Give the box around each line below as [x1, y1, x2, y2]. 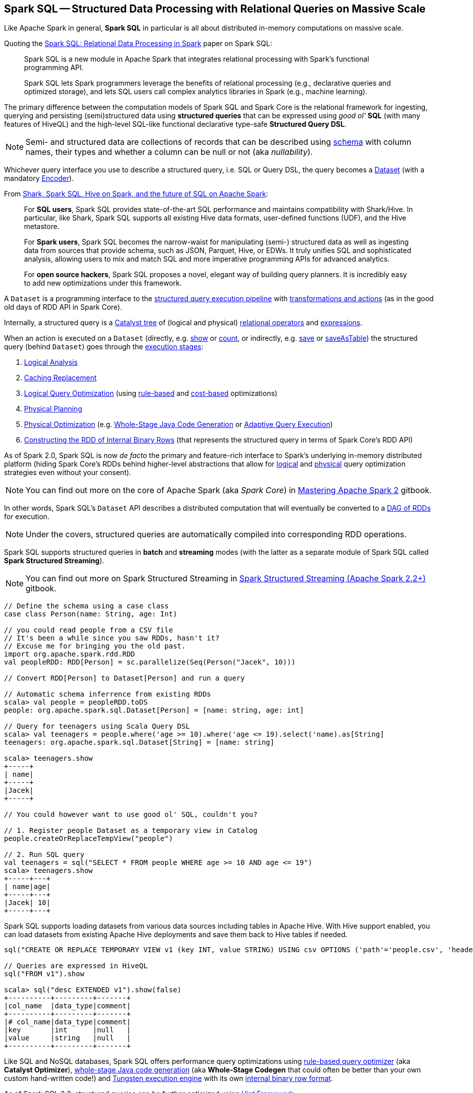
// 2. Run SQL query [4, 850, 85, 859]
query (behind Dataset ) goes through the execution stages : [4, 342, 203, 351]
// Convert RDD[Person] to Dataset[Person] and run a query [4, 674, 245, 683]
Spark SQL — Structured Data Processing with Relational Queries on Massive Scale [4, 3, 426, 15]
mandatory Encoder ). [4, 174, 74, 183]
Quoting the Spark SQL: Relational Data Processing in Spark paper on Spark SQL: [4, 39, 272, 48]
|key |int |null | [4, 1026, 131, 1034]
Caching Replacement [24, 373, 97, 382]
